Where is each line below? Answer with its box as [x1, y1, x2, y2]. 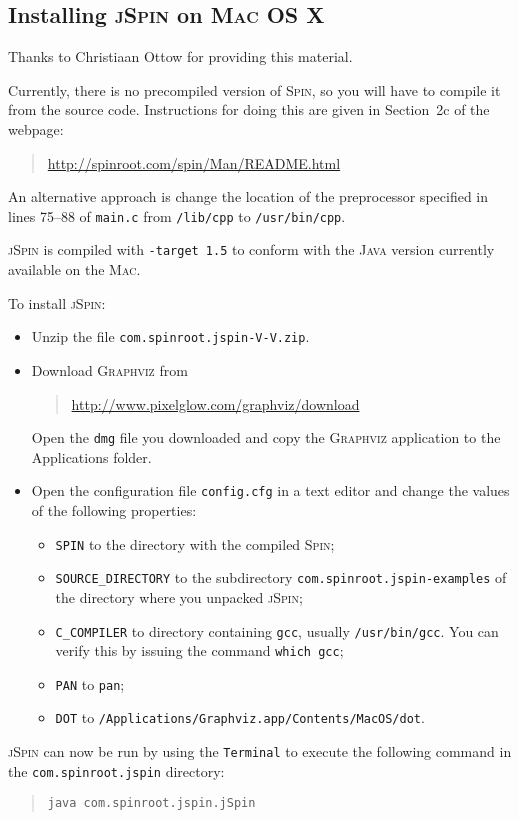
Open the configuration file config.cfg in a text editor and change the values [31, 480, 510, 501]
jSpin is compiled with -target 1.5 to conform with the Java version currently [8, 239, 495, 260]
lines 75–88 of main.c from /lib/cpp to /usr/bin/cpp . [8, 205, 346, 226]
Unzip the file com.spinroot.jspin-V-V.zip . [31, 326, 310, 347]
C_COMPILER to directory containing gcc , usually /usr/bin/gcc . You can [55, 620, 499, 641]
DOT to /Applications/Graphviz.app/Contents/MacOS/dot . [55, 707, 425, 728]
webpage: [8, 118, 64, 139]
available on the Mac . [8, 259, 141, 280]
